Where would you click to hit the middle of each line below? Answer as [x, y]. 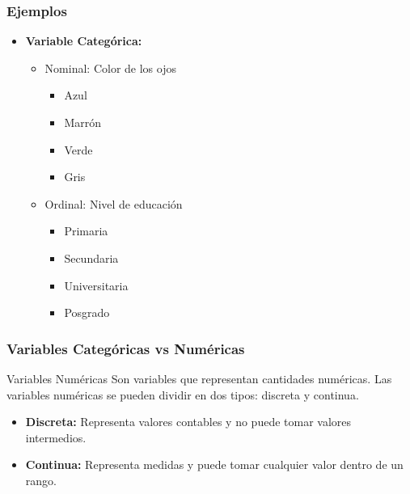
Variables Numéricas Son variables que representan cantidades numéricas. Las [199, 378]
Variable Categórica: [84, 41]
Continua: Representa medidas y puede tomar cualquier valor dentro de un [214, 464]
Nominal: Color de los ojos [110, 68]
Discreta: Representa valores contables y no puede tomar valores [188, 422]
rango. [41, 480]
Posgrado [87, 312]
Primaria [86, 231]
